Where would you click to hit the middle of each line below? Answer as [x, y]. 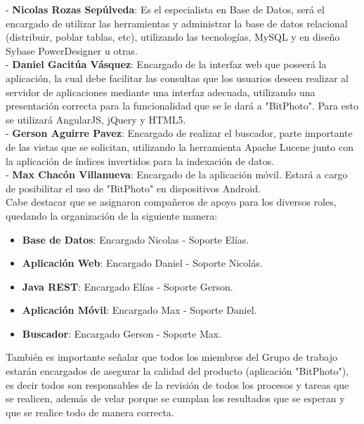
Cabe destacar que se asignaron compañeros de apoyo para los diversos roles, [171, 202]
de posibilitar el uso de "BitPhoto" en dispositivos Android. [133, 188]
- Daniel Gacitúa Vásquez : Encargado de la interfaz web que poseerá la [166, 64]
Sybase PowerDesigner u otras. [72, 50]
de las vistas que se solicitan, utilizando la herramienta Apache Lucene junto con [180, 146]
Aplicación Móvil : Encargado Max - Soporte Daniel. [139, 310]
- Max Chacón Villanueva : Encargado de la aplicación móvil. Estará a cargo [177, 174]
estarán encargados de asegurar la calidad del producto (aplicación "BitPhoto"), [177, 371]
